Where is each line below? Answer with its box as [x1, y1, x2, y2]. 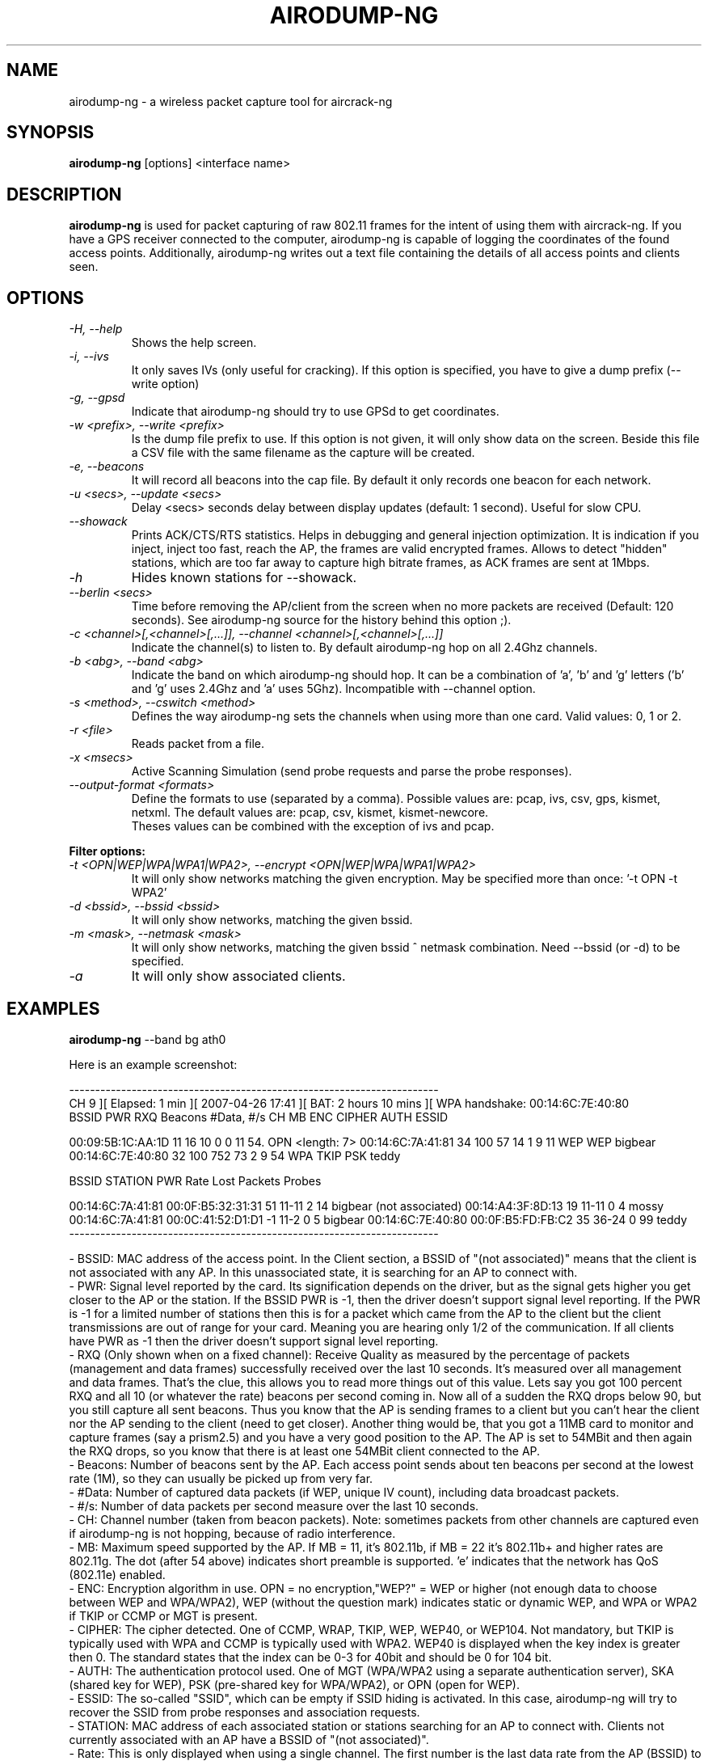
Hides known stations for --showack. [131, 569, 357, 586]
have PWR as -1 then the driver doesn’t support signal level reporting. [69, 1333, 439, 1348]
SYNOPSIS [6, 122, 95, 143]
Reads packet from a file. [131, 737, 265, 751]
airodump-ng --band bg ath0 [69, 1032, 226, 1046]
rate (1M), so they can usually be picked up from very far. [69, 1471, 373, 1485]
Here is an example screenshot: [69, 1057, 238, 1071]
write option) [131, 377, 200, 391]
